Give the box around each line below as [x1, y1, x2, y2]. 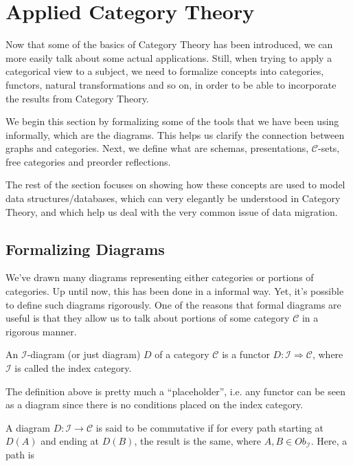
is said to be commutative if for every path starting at [95, 420, 324, 434]
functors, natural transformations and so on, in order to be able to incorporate [5, 77, 337, 91]
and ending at [41, 434, 100, 448]
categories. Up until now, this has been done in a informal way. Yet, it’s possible [5, 284, 344, 298]
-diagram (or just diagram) [27, 347, 141, 362]
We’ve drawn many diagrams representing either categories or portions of [5, 270, 314, 285]
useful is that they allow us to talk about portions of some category [5, 311, 290, 325]
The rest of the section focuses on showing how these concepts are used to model [5, 177, 345, 192]
